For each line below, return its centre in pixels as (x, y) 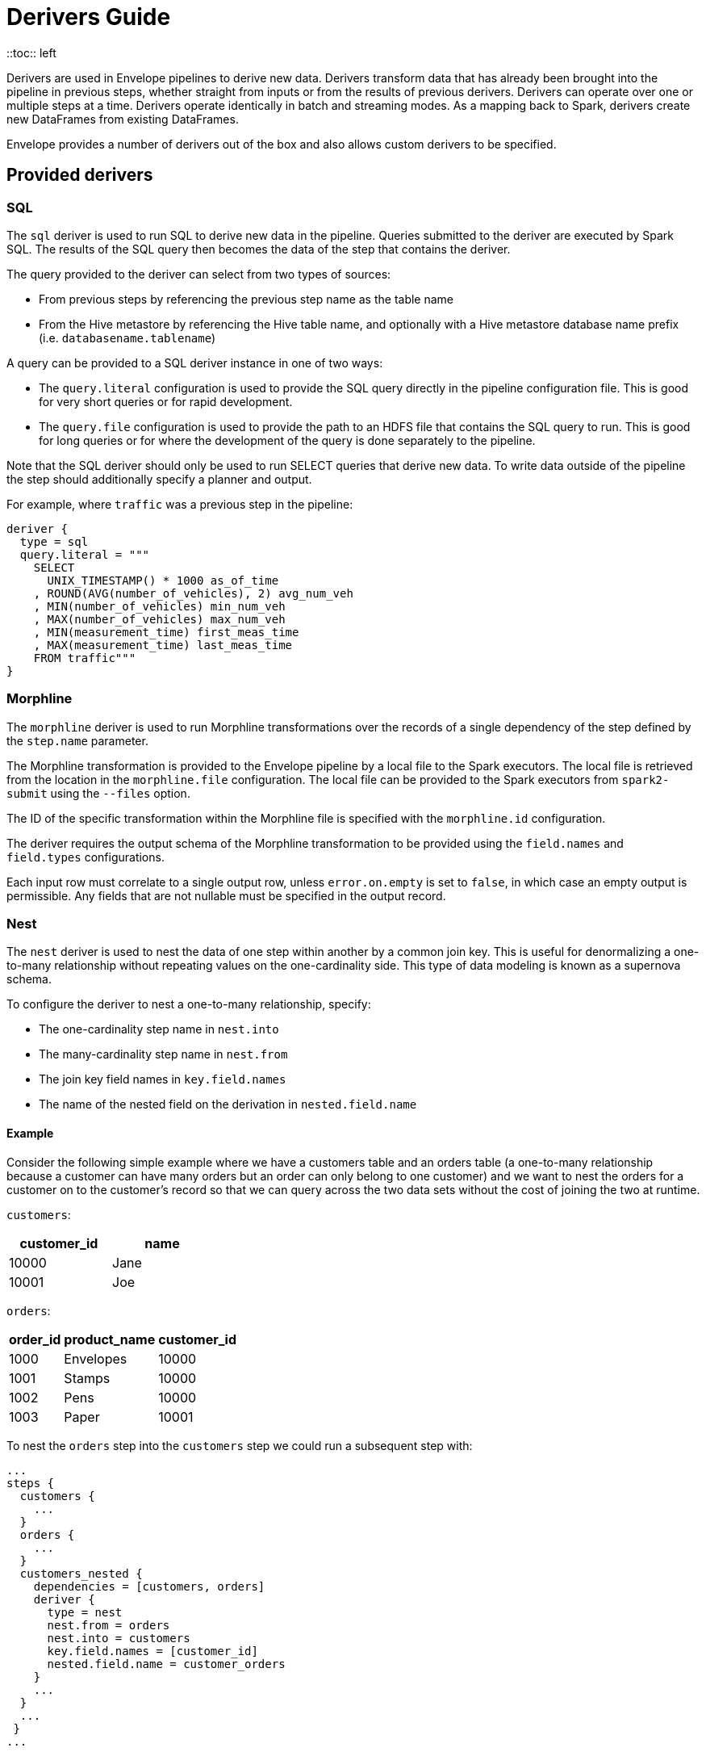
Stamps (87, 1378)
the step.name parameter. (77, 740)
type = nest (85, 1612)
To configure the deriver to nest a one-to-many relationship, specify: (189, 1004)
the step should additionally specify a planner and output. (159, 479)
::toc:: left (31, 52)
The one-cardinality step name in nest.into (159, 1029)
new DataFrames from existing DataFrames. (123, 119)
